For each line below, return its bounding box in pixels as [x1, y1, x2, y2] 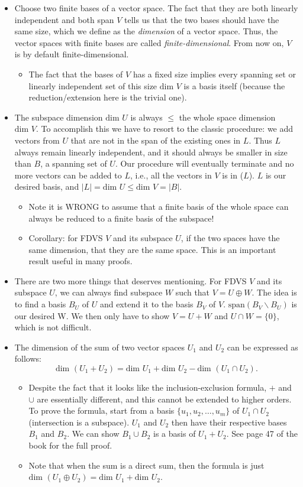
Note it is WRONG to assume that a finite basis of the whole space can [28, 200, 289, 212]
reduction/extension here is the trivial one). [28, 91, 187, 103]
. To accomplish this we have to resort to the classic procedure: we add [36, 122, 294, 135]
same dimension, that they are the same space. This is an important [28, 243, 276, 255]
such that [175, 286, 210, 298]
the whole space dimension [179, 111, 276, 123]
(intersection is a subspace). [28, 415, 130, 428]
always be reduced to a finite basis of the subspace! [28, 212, 214, 224]
